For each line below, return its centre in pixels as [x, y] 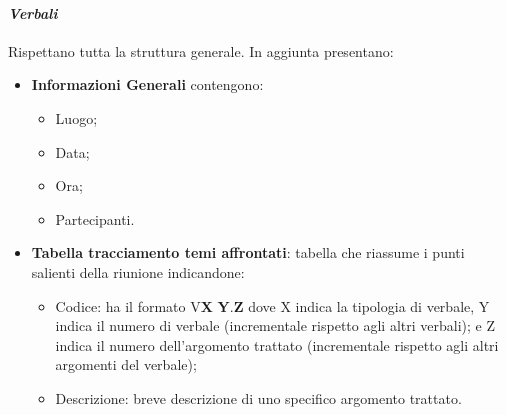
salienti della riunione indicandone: [138, 271]
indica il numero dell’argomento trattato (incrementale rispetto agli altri [277, 344]
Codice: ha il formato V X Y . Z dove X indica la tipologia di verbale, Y [272, 305]
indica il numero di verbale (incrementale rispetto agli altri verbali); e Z [275, 325]
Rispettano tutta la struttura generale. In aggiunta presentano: [201, 50]
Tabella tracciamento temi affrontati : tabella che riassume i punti [248, 252]
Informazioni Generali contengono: [147, 84]
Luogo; [76, 117]
